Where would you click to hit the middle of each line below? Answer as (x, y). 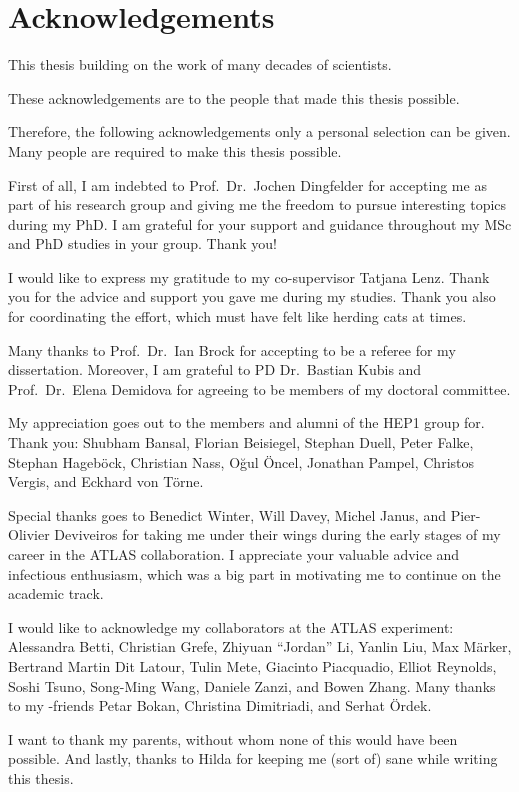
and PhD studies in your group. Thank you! (143, 243)
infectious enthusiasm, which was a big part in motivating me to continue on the (254, 573)
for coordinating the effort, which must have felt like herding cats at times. (237, 316)
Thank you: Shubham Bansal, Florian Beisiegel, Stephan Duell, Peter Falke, (241, 442)
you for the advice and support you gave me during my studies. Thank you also (252, 296)
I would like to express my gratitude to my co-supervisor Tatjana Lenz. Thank (249, 276)
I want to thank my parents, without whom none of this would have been (233, 738)
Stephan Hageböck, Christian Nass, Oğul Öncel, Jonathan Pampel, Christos (241, 461)
